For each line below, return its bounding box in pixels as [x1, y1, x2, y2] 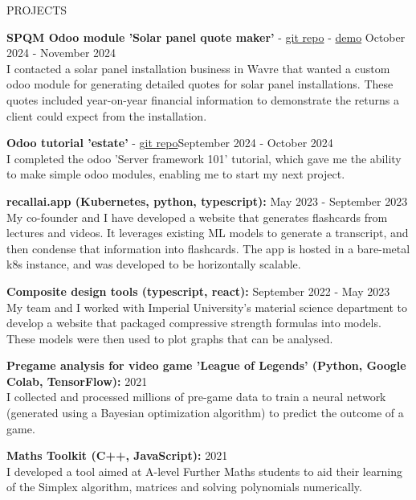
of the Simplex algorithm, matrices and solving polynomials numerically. [6, 478, 362, 495]
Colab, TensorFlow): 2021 [6, 372, 148, 389]
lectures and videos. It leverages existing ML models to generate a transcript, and [6, 224, 409, 241]
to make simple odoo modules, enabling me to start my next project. [6, 166, 345, 182]
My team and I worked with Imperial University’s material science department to [6, 298, 407, 315]
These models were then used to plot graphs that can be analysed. [6, 330, 333, 346]
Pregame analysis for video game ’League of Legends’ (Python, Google [6, 357, 406, 374]
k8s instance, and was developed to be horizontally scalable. [6, 256, 301, 273]
